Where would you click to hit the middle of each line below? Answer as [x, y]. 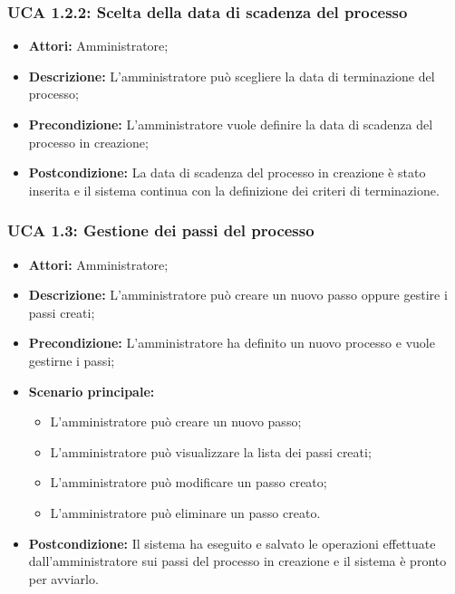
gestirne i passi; [72, 360]
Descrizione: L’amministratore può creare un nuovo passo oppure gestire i [238, 295]
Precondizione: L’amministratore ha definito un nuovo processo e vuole [232, 343]
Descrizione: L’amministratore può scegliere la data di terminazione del [232, 76]
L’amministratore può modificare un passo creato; [189, 482]
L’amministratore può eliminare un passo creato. [185, 512]
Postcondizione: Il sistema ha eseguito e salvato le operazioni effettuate [232, 543]
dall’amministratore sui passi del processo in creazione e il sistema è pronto [237, 561]
